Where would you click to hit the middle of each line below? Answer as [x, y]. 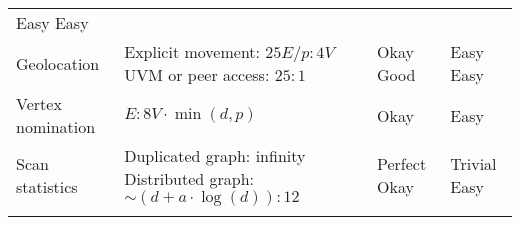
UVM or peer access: [197, 74]
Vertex [39, 103]
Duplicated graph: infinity [215, 155]
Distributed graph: [189, 178]
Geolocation [58, 63]
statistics [47, 186]
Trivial [473, 163]
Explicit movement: [192, 51]
